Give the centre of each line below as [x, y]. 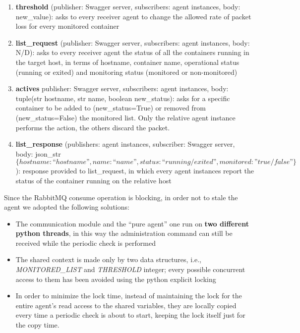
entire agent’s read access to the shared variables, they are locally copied [126, 305]
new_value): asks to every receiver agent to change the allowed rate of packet [133, 16]
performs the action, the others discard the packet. [93, 127]
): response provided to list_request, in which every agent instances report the [135, 171]
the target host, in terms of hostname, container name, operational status [127, 62]
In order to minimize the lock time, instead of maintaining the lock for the [129, 296]
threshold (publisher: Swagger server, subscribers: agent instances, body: [128, 6]
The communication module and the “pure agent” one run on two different [132, 223]
